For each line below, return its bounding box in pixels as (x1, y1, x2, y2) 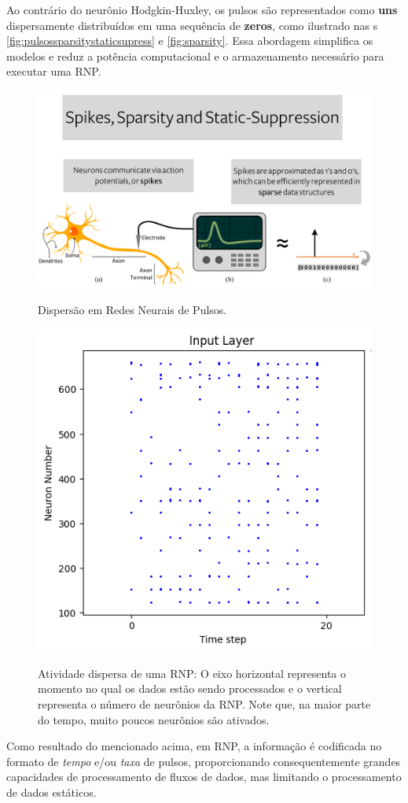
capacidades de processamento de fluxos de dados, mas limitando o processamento (6, 768, 402, 785)
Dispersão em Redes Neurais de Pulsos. (38, 301, 227, 317)
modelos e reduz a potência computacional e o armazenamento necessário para (6, 47, 384, 64)
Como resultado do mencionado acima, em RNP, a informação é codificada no (6, 738, 382, 754)
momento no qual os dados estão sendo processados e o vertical (38, 680, 342, 697)
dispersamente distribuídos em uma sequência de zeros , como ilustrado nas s (6, 17, 378, 33)
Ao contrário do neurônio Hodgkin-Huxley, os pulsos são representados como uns (6, 2, 398, 17)
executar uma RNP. (6, 63, 101, 80)
